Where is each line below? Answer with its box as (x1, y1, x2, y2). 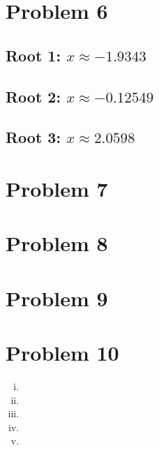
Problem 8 (6, 229, 108, 257)
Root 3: (6, 126, 61, 148)
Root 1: (6, 44, 61, 66)
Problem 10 (6, 338, 119, 367)
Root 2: (6, 85, 61, 107)
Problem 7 (6, 174, 108, 202)
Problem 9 (6, 283, 108, 312)
